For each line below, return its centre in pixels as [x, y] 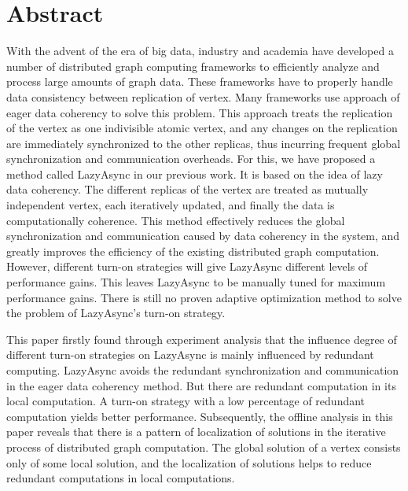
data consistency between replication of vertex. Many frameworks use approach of [203, 96]
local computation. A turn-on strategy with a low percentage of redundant [186, 401]
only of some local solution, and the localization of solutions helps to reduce [189, 462]
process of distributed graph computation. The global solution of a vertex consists [204, 447]
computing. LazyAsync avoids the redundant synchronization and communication [203, 370]
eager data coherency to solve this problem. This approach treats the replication [200, 112]
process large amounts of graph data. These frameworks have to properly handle [200, 81]
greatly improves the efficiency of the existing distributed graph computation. [193, 251]
